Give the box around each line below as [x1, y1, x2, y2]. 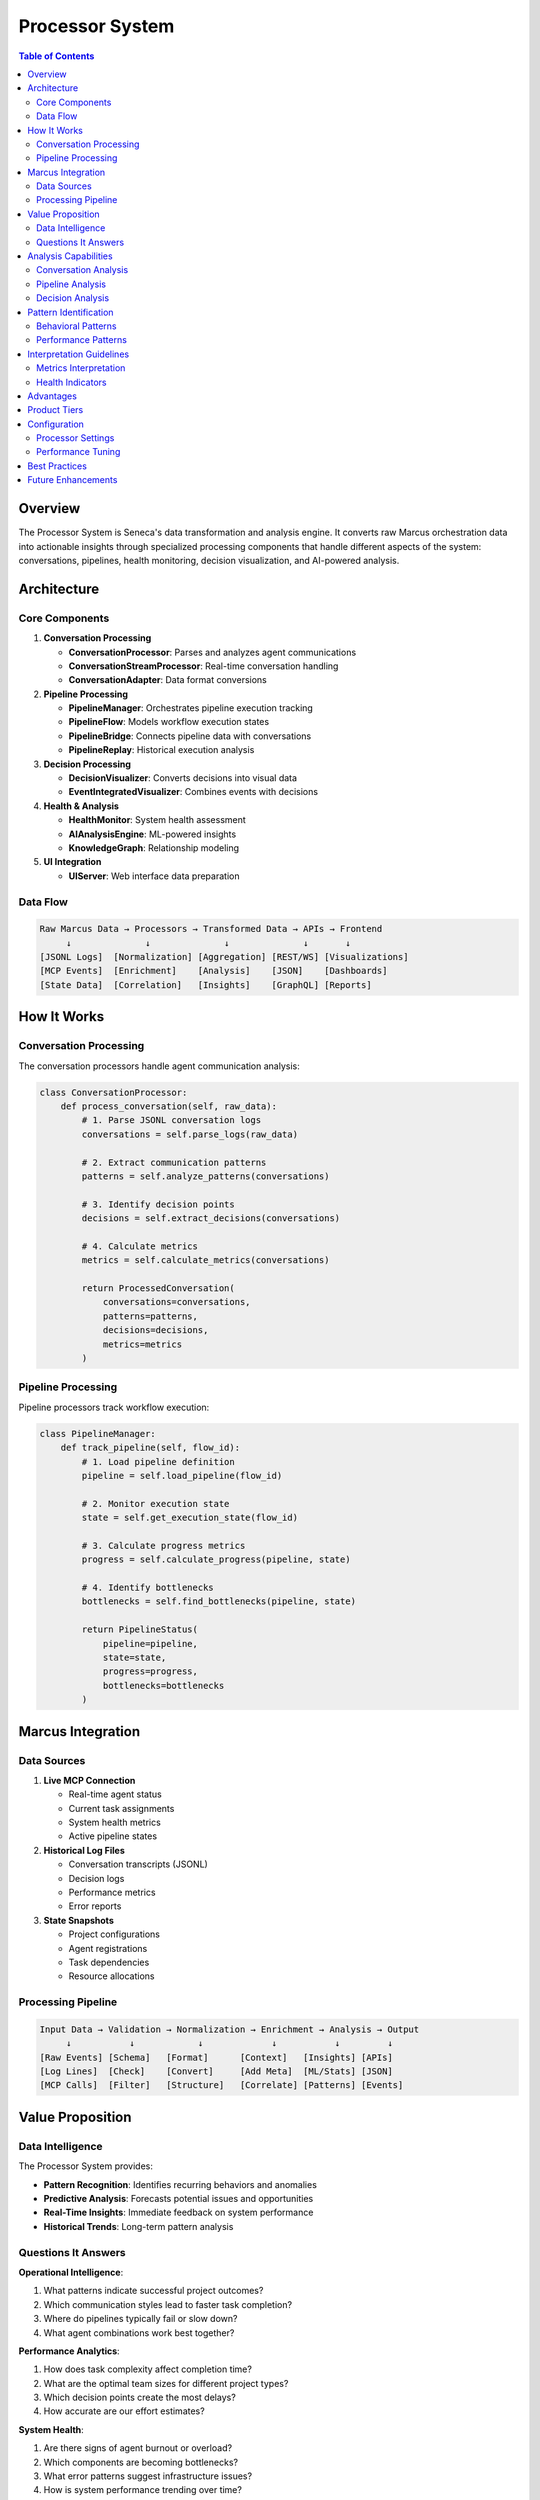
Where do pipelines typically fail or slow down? [43, 2313, 238, 2325]
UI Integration [43, 856, 102, 868]
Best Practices [27, 460, 87, 472]
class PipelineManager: [39, 1428, 157, 1439]
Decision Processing [43, 758, 132, 770]
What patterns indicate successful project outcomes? [43, 2285, 264, 2297]
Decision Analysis [36, 292, 110, 304]
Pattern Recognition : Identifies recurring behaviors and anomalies [43, 2178, 317, 2190]
